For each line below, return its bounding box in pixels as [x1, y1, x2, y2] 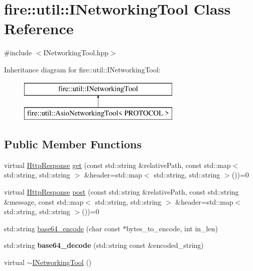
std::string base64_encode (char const [4, 223, 120, 233]
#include [4, 47, 32, 58]
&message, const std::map [4, 196, 84, 207]
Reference [4, 18, 74, 39]
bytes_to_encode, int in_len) [126, 223, 218, 233]
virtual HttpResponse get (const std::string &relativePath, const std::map [4, 159, 231, 170]
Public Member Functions [4, 136, 142, 152]
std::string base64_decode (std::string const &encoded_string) [4, 240, 204, 250]
